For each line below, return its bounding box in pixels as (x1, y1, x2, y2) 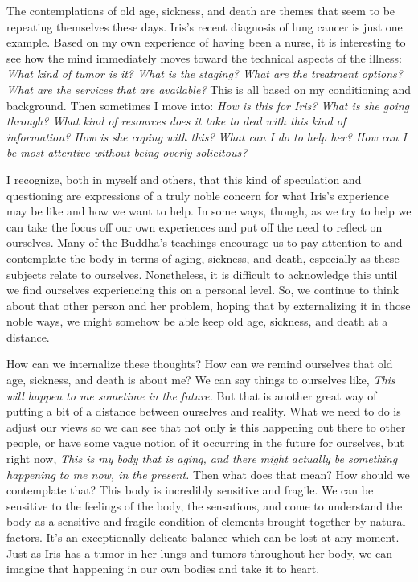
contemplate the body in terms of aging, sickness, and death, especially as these (6, 249, 400, 266)
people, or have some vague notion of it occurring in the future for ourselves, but (6, 434, 404, 451)
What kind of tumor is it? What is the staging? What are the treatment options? (6, 65, 403, 82)
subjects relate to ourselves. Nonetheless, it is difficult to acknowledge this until (6, 265, 398, 282)
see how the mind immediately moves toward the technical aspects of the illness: (6, 49, 402, 66)
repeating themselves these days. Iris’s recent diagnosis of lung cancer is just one (6, 18, 403, 35)
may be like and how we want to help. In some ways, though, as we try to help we (6, 203, 412, 219)
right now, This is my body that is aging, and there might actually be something (6, 450, 398, 467)
